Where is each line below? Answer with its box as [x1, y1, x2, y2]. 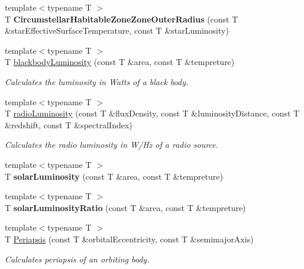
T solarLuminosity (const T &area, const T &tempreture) [5, 170, 223, 182]
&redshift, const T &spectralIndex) [5, 118, 132, 131]
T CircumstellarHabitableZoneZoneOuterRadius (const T [5, 12, 238, 25]
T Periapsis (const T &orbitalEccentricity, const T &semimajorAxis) [5, 232, 254, 245]
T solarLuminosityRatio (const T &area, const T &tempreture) [5, 201, 246, 213]
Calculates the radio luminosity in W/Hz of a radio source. [5, 138, 218, 151]
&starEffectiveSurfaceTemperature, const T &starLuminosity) [5, 24, 229, 37]
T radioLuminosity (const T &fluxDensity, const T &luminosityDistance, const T [5, 107, 300, 119]
